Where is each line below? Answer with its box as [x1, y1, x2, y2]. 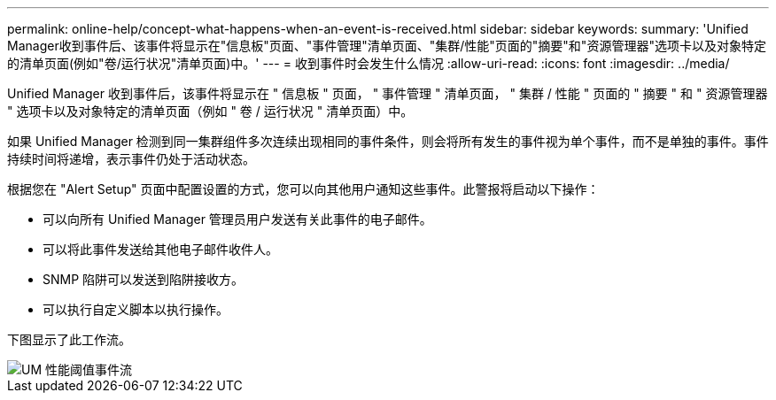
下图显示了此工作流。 [7, 332, 131, 347]
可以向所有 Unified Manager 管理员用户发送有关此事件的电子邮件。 [43, 212, 432, 227]
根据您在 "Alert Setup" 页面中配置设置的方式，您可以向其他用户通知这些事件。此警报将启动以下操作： [7, 181, 600, 196]
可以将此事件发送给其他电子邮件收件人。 [43, 242, 278, 257]
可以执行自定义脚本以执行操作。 [43, 302, 229, 317]
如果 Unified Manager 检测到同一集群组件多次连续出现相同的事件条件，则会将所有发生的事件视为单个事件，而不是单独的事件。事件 [7, 134, 769, 149]
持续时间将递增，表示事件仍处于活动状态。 [7, 151, 255, 166]
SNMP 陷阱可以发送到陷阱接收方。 [43, 272, 244, 287]
